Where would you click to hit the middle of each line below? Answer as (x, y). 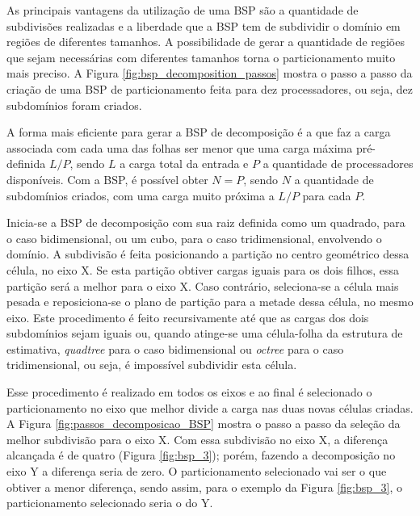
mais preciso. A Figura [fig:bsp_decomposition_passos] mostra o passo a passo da (210, 73)
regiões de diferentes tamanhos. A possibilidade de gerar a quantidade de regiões (206, 42)
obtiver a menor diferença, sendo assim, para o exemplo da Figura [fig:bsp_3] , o (204, 487)
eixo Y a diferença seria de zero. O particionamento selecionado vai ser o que (197, 471)
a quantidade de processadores (338, 164)
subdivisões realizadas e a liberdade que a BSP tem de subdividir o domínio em (204, 25)
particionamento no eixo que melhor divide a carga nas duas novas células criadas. (210, 407)
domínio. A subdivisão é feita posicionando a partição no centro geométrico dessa (208, 254)
